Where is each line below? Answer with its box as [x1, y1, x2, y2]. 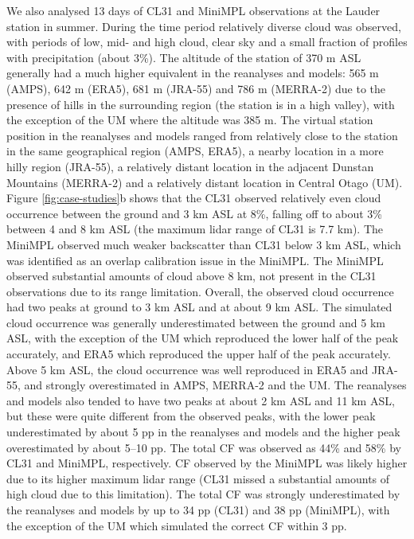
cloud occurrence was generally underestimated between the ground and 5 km [6, 314, 385, 330]
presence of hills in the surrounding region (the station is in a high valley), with [6, 96, 395, 112]
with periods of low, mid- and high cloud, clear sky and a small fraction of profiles [6, 33, 408, 50]
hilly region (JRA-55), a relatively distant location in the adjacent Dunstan [6, 158, 374, 174]
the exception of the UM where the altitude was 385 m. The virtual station [6, 111, 373, 128]
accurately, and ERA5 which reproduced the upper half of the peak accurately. [6, 346, 391, 362]
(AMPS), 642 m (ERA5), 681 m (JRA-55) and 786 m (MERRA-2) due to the [6, 80, 385, 96]
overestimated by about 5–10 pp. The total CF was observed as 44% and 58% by [6, 439, 401, 455]
